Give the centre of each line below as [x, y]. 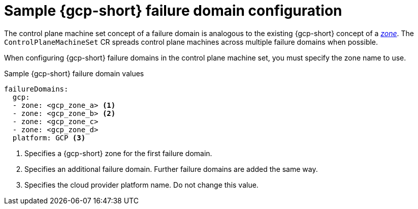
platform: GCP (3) [49, 138]
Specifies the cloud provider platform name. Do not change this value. [141, 185]
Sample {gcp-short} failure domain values [74, 73]
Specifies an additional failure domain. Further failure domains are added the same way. [171, 169]
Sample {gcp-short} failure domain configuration [173, 11]
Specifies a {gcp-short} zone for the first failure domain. [118, 153]
